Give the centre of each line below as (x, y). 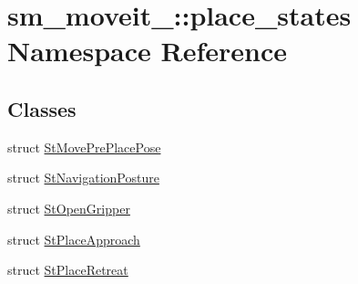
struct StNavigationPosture (83, 178)
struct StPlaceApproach (74, 239)
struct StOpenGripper (69, 208)
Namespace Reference (147, 51)
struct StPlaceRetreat (68, 270)
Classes (42, 108)
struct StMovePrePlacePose (84, 147)
